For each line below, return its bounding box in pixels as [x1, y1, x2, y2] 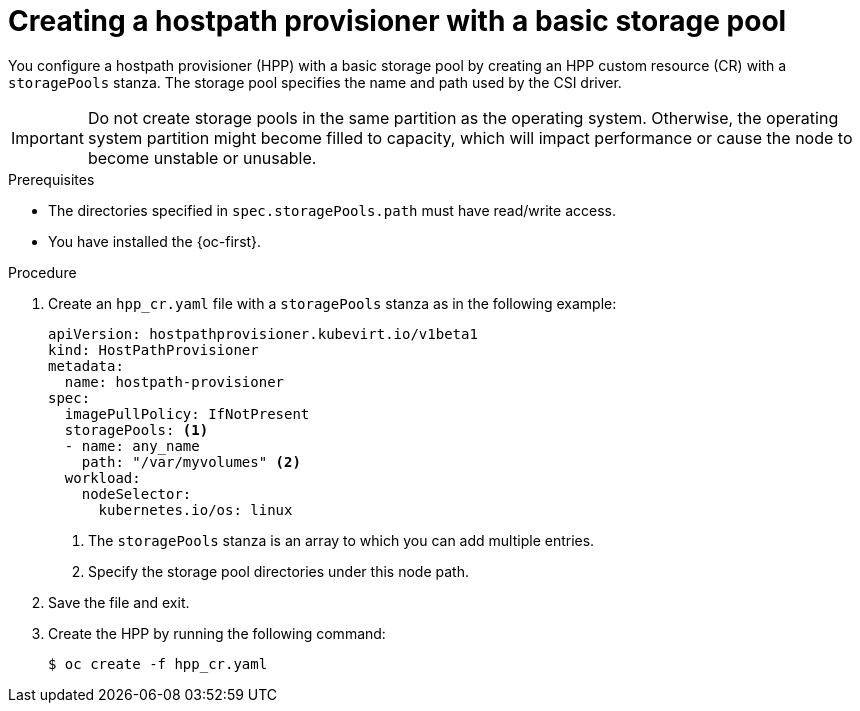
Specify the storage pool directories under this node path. [88, 562, 469, 580]
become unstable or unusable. [87, 147, 317, 168]
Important [11, 127, 84, 148]
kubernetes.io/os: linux [98, 501, 293, 518]
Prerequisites [8, 170, 95, 188]
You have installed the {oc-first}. [48, 232, 262, 250]
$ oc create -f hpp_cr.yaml [48, 655, 268, 672]
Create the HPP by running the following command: [48, 624, 386, 642]
